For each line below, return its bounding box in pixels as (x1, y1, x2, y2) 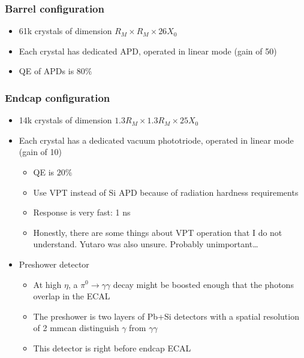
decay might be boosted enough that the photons (113, 278, 294, 290)
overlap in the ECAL (33, 290, 110, 302)
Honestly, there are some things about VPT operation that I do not (33, 226, 282, 238)
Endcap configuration (5, 90, 110, 105)
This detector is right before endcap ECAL (33, 341, 191, 354)
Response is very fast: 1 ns (33, 206, 131, 219)
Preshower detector (19, 257, 89, 270)
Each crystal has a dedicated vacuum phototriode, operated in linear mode (19, 134, 294, 146)
